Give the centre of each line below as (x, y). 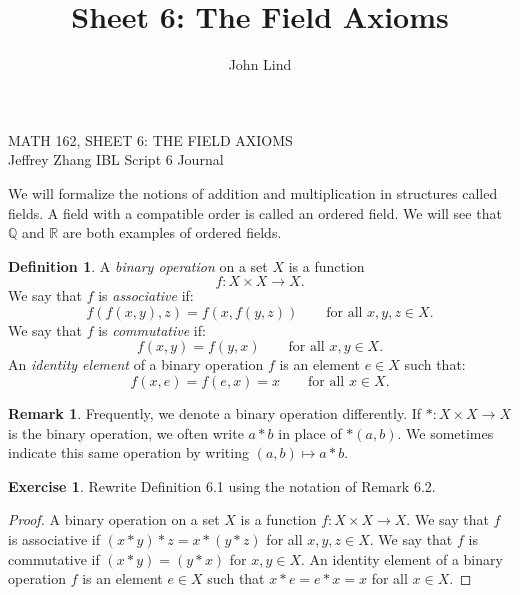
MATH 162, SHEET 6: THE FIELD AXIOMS (150, 139)
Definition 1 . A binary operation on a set (138, 265)
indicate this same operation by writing (128, 452)
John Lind (260, 64)
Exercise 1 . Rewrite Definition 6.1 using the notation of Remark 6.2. (222, 485)
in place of (310, 432)
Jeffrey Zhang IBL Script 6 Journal (116, 159)
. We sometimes (445, 432)
